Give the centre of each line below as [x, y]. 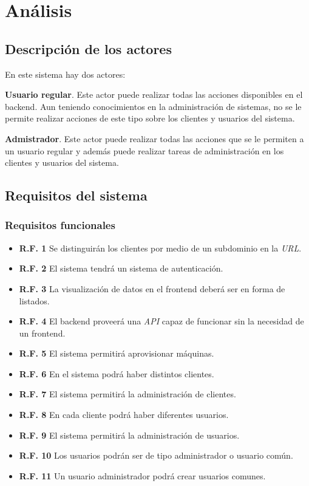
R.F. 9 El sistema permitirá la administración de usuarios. [129, 435]
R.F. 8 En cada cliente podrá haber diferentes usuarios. [124, 415]
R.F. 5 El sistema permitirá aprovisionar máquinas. [117, 353]
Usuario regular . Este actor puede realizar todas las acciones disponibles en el [154, 94]
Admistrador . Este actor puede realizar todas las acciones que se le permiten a [154, 138]
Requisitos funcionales [60, 225]
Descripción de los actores [88, 48]
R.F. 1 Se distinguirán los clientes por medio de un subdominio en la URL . [160, 248]
